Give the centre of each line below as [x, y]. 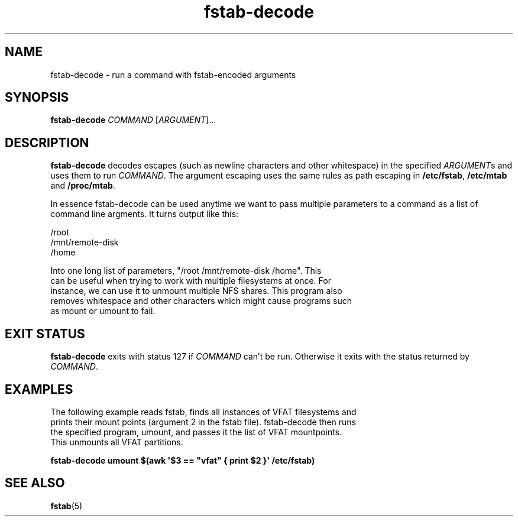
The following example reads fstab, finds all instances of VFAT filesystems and [203, 412]
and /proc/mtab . [83, 186]
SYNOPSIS [37, 98]
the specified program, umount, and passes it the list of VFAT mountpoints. [196, 432]
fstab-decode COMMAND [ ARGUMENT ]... [133, 120]
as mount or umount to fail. [103, 311]
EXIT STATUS [45, 334]
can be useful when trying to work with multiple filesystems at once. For [191, 281]
